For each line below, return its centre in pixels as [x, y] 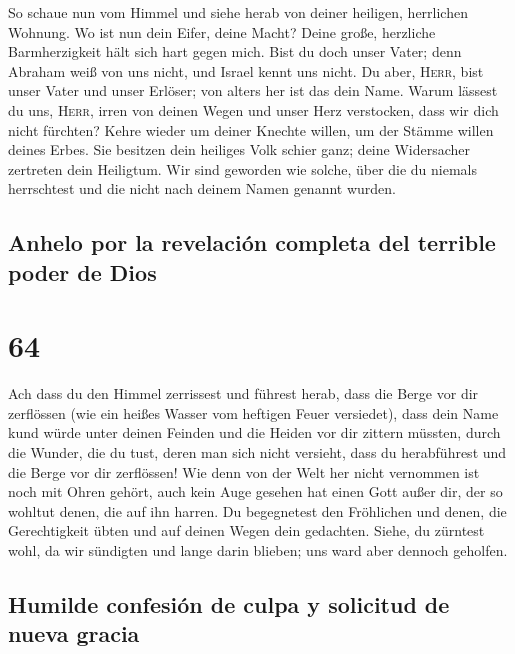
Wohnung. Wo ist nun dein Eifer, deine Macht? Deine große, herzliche [222, 31]
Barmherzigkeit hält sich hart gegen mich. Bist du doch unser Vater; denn [235, 51]
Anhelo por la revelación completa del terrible [252, 242]
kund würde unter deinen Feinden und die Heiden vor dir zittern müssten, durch [254, 432]
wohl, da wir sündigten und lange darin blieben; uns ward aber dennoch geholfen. [258, 549]
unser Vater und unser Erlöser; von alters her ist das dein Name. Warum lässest [253, 90]
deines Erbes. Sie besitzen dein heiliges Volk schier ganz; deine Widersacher [239, 149]
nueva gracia [74, 633]
